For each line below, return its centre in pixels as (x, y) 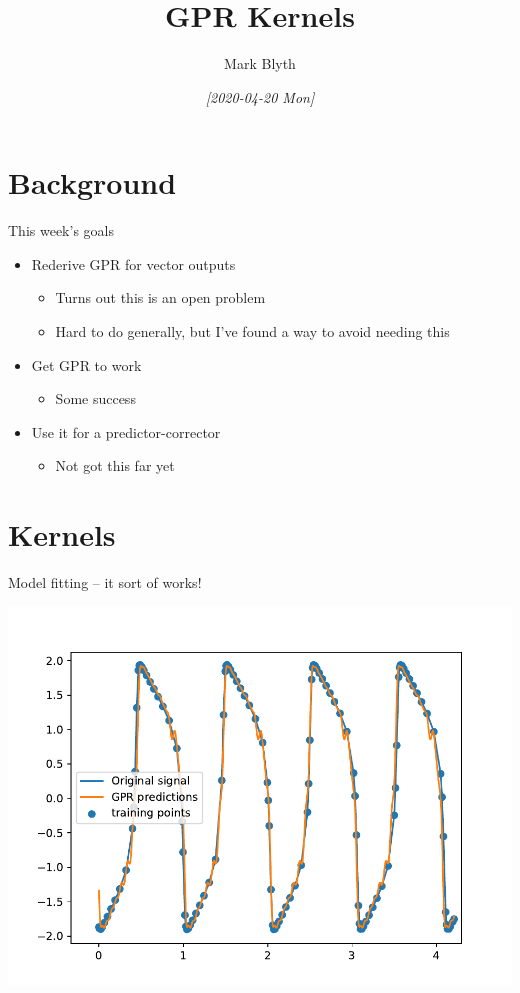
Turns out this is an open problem (160, 297)
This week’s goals (61, 230)
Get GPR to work (86, 364)
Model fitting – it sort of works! (105, 582)
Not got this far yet (115, 465)
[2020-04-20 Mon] (260, 96)
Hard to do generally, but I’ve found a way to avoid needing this (252, 331)
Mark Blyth (260, 63)
